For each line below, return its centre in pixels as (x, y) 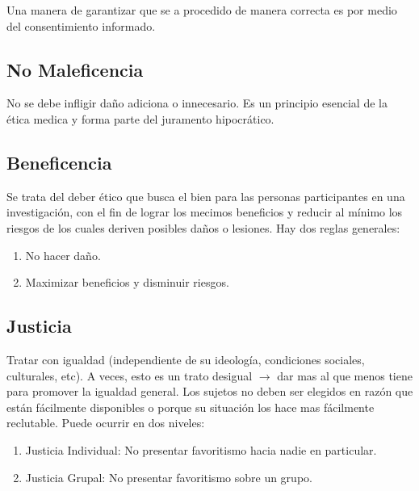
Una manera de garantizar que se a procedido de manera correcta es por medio (202, 10)
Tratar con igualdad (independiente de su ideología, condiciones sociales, (186, 359)
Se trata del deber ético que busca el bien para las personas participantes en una (206, 196)
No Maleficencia (75, 69)
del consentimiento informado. (81, 25)
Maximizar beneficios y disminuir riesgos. (127, 282)
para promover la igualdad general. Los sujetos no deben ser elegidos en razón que (210, 391)
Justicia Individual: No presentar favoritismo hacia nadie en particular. (201, 449)
